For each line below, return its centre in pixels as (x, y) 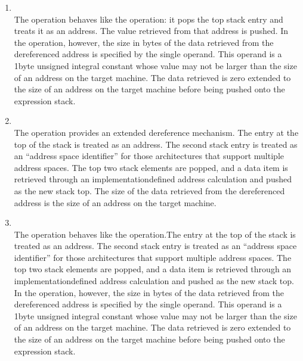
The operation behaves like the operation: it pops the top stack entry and (149, 19)
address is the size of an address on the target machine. (115, 202)
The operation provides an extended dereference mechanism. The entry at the (156, 132)
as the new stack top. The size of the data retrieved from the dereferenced (149, 190)
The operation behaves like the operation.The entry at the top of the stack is (155, 234)
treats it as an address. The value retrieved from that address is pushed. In (151, 31)
